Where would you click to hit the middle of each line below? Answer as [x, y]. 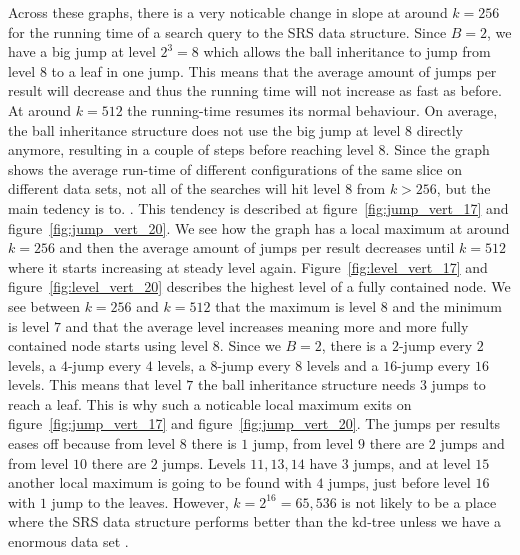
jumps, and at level [412, 462]
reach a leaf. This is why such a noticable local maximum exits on [210, 403]
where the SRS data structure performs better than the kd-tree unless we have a [255, 521]
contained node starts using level [108, 345]
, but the [463, 188]
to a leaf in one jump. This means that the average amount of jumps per [274, 70]
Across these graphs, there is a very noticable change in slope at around [228, 12]
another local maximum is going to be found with [160, 482]
